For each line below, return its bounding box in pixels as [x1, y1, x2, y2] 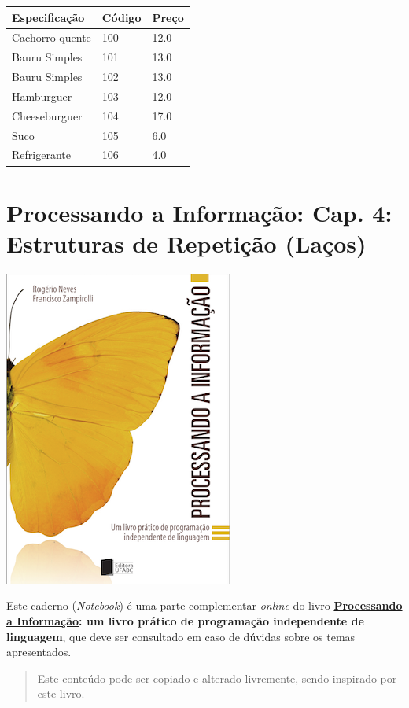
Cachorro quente [12, 29, 91, 46]
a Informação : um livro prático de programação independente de [6, 613, 364, 629]
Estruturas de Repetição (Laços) [6, 227, 367, 259]
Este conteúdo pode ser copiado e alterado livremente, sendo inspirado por [37, 669, 397, 686]
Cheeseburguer [12, 107, 83, 124]
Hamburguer [12, 87, 72, 104]
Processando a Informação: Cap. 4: [6, 196, 392, 228]
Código [101, 9, 142, 25]
